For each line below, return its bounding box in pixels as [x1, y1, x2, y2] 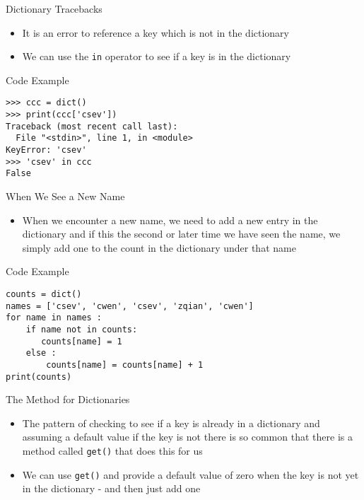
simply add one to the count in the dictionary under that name [22, 240, 296, 255]
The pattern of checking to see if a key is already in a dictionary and [22, 415, 320, 430]
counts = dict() [6, 289, 82, 299]
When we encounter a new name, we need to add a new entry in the [22, 212, 318, 227]
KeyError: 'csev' [6, 145, 87, 156]
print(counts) [6, 371, 72, 382]
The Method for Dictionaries [6, 392, 130, 407]
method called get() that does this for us [22, 443, 203, 458]
